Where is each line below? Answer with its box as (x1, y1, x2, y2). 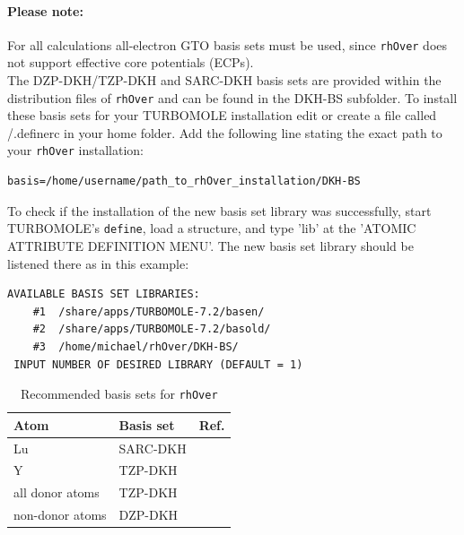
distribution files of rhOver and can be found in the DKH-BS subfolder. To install (7, 88, 458, 107)
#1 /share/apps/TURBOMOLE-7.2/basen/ (32, 305, 265, 318)
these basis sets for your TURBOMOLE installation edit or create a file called (7, 106, 437, 125)
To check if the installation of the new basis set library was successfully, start (7, 201, 432, 220)
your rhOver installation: (7, 141, 144, 160)
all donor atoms (13, 483, 100, 502)
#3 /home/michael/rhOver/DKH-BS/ (32, 340, 239, 353)
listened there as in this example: (7, 254, 189, 272)
